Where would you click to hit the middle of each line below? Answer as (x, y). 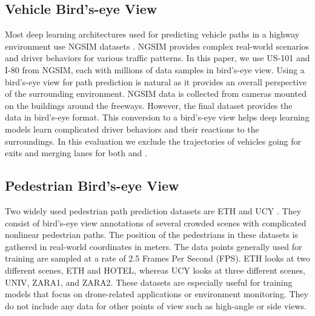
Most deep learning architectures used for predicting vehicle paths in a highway (152, 34)
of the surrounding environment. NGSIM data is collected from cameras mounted (156, 94)
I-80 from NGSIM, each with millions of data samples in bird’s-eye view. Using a (155, 69)
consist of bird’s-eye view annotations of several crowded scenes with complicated (156, 222)
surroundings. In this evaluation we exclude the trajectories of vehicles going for (153, 141)
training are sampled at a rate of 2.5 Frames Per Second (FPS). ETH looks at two (157, 258)
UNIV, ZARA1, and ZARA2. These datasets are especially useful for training (149, 282)
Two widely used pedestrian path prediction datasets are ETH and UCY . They (153, 210)
